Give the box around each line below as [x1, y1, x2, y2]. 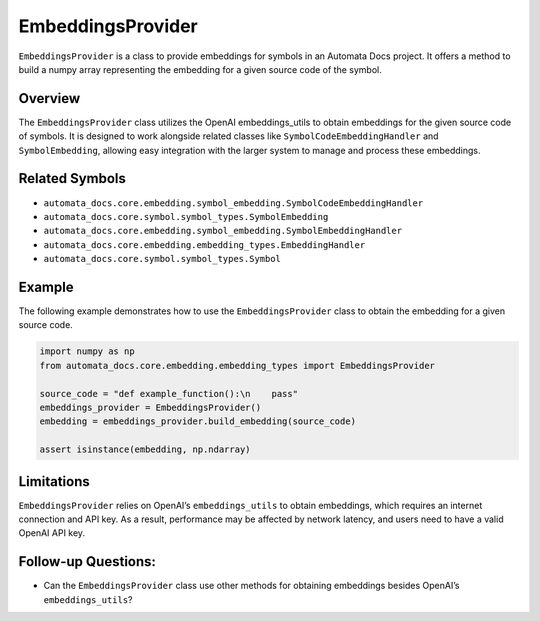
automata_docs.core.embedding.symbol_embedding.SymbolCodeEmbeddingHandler [43, 197, 424, 209]
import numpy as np [39, 346, 135, 357]
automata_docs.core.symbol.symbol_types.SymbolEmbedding [43, 211, 329, 222]
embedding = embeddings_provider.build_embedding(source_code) [39, 416, 357, 427]
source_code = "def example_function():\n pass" [39, 388, 299, 399]
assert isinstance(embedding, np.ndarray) [39, 444, 251, 455]
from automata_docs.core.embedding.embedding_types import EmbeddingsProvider [39, 360, 435, 371]
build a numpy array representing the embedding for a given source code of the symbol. [18, 63, 382, 75]
